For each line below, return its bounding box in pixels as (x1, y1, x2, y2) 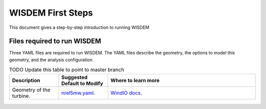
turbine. (12, 92, 31, 99)
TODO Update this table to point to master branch (9, 66, 125, 73)
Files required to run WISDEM (9, 37, 101, 45)
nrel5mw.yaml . (61, 89, 96, 96)
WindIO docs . (110, 89, 142, 96)
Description (12, 77, 40, 84)
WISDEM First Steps (9, 7, 93, 18)
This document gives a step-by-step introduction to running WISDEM (9, 24, 150, 30)
